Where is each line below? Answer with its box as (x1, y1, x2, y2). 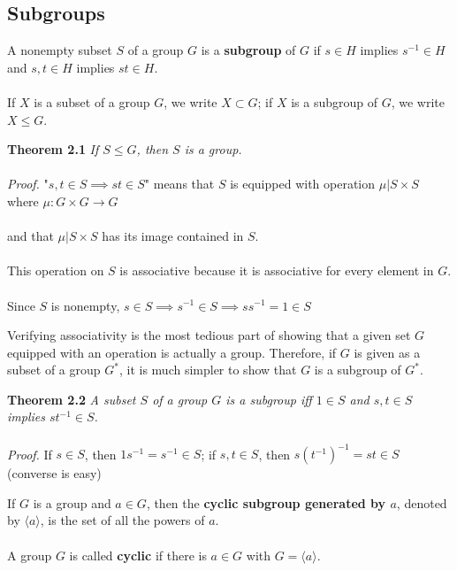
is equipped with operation (230, 174, 376, 193)
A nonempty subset (7, 41, 112, 59)
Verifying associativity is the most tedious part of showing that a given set (7, 326, 411, 344)
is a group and (33, 493, 111, 512)
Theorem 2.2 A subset (7, 390, 136, 408)
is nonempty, (50, 296, 120, 314)
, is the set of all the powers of (40, 511, 205, 529)
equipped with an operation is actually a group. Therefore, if (7, 343, 337, 361)
